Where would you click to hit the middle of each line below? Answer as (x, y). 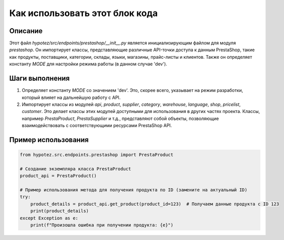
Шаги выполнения (39, 79)
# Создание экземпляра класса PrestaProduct (76, 169)
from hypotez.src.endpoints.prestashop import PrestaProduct (97, 155)
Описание (26, 31)
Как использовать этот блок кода (84, 13)
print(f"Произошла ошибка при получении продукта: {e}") (102, 225)
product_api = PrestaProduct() (58, 176)
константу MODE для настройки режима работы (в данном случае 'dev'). (88, 64)
